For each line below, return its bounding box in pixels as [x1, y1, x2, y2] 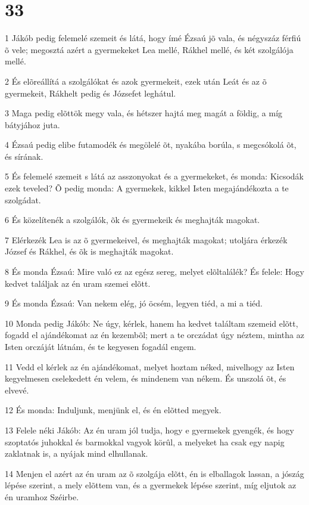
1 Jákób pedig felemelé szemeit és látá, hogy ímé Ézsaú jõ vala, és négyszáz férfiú [5, 32, 301, 44]
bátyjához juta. [5, 118, 60, 131]
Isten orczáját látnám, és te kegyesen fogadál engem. [5, 340, 196, 352]
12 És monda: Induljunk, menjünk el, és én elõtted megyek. [5, 404, 221, 416]
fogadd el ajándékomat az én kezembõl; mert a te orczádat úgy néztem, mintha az [5, 329, 304, 341]
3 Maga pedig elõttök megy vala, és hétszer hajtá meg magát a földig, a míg [5, 107, 283, 119]
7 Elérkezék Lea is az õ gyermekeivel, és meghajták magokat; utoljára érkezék [5, 233, 288, 246]
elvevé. [5, 383, 29, 396]
